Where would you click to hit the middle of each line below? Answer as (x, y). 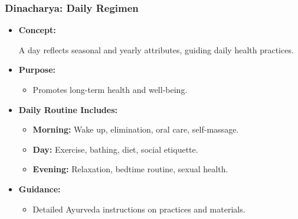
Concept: (37, 30)
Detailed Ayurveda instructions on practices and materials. (139, 209)
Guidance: (40, 189)
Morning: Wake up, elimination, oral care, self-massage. (136, 129)
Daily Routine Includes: (68, 109)
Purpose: (37, 70)
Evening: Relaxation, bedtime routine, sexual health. (130, 169)
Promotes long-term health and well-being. (110, 89)
